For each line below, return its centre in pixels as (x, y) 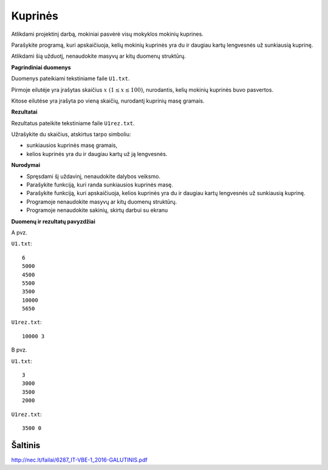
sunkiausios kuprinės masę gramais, (72, 145)
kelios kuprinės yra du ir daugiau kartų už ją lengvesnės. (97, 154)
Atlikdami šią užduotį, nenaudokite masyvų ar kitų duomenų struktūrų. (99, 56)
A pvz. (19, 232)
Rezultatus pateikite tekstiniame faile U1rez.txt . (73, 123)
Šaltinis (26, 445)
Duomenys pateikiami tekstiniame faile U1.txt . (70, 78)
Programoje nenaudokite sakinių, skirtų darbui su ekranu (97, 210)
